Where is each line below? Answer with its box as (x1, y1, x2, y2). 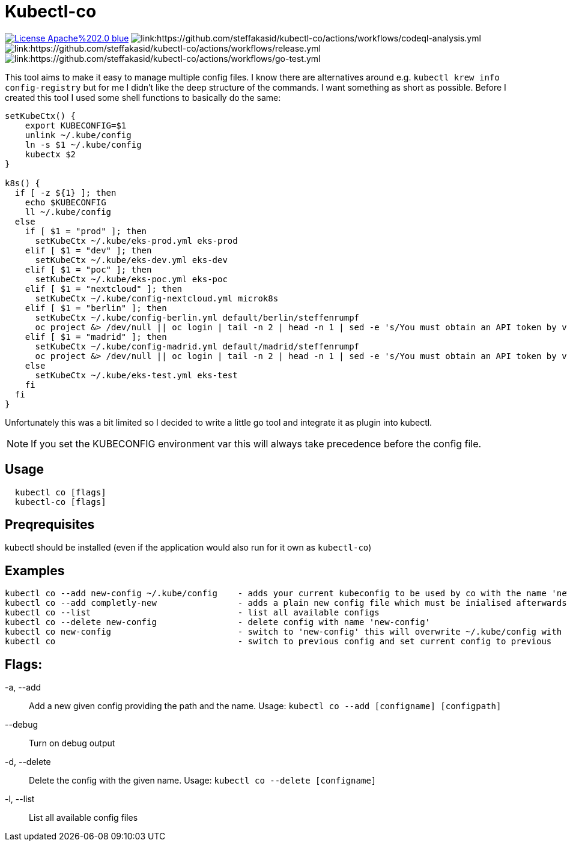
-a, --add (5, 682, 41, 693)
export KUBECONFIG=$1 (25, 120, 127, 130)
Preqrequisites (5, 517, 95, 533)
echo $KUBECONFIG (25, 197, 106, 207)
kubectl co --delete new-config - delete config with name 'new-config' (5, 617, 431, 627)
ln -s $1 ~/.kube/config (25, 139, 142, 150)
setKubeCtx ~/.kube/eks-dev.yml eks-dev (35, 255, 228, 265)
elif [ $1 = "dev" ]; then (25, 245, 152, 255)
